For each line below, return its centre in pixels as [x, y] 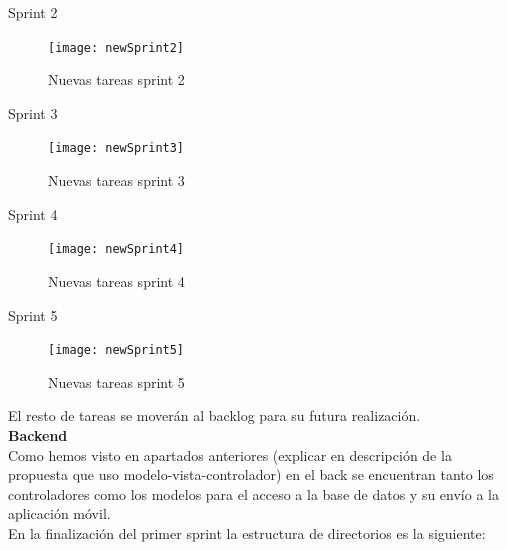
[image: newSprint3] [116, 148]
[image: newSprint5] [116, 350]
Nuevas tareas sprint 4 [116, 280]
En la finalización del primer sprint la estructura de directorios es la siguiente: [247, 532]
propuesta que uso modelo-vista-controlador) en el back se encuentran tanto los [251, 474]
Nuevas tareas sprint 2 [116, 79]
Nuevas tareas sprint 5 [116, 381]
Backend [38, 434]
